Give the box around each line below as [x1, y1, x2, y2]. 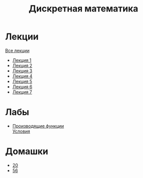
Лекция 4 [12, 73, 33, 79]
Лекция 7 [12, 89, 32, 95]
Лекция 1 [12, 57, 32, 63]
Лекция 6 [12, 83, 33, 90]
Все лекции [5, 47, 30, 53]
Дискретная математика [28, 3, 139, 14]
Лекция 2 [12, 62, 32, 68]
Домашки [5, 146, 49, 157]
